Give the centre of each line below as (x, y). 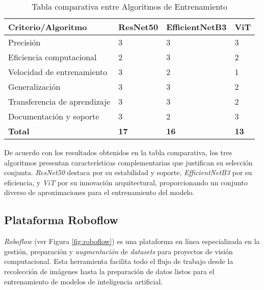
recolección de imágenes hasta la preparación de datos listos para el (109, 271)
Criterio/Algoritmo (48, 27)
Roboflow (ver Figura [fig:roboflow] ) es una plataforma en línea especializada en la (132, 241)
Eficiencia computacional (52, 57)
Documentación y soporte (54, 116)
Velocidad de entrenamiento (58, 72)
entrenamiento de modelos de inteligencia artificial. (84, 281)
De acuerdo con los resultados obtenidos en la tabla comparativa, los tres (118, 152)
